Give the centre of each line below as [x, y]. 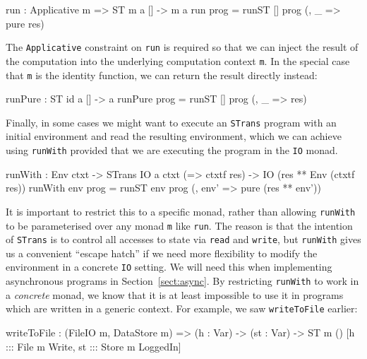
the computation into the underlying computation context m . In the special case [178, 60]
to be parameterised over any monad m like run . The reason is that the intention [179, 225]
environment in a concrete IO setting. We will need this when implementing [169, 267]
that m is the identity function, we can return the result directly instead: [162, 75]
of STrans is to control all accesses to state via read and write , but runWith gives [183, 239]
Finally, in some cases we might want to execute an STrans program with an [171, 122]
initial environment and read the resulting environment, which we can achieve [174, 136]
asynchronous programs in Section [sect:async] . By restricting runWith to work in [182, 281]
